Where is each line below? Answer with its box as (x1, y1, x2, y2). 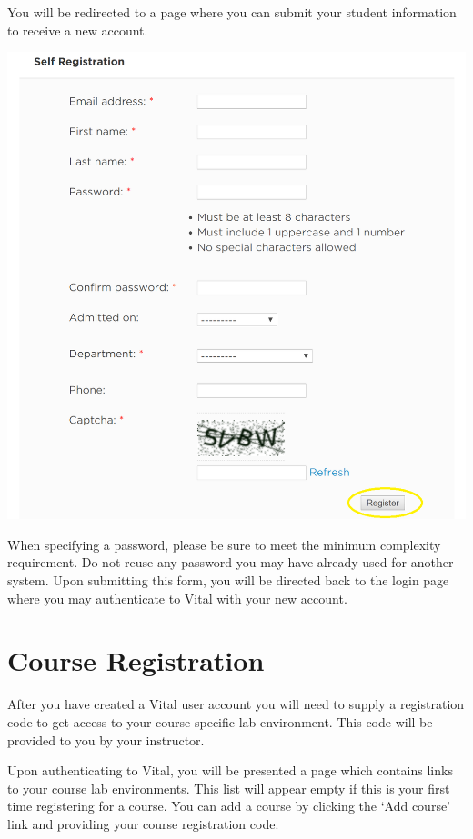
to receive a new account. (7, 20, 148, 39)
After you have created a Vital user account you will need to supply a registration (7, 694, 465, 714)
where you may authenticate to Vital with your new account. (7, 588, 347, 607)
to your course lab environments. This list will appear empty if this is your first (7, 778, 450, 797)
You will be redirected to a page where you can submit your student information (7, 3, 457, 21)
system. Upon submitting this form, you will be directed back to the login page (7, 571, 449, 589)
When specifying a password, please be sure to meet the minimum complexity (7, 534, 441, 554)
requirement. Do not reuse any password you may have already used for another (7, 553, 454, 572)
